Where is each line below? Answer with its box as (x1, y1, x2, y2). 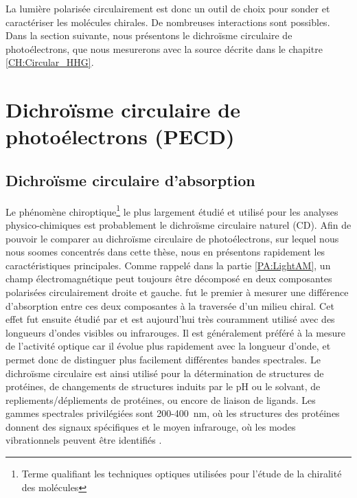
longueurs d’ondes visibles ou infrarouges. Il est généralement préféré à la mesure (5, 325, 346, 339)
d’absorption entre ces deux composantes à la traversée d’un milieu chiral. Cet (5, 298, 334, 313)
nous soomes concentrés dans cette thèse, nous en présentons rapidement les (5, 245, 325, 259)
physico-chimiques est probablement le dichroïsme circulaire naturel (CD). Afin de (5, 217, 352, 231)
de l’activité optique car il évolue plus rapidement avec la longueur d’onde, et (5, 339, 331, 353)
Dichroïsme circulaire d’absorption (5, 169, 255, 190)
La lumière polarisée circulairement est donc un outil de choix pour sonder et (5, 1, 330, 15)
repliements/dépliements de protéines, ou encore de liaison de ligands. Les (5, 392, 316, 407)
